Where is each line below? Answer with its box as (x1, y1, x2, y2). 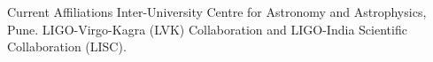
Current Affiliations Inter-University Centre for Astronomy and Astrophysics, (7, 3, 427, 20)
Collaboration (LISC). (7, 37, 127, 56)
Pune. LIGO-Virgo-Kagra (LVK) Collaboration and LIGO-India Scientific (7, 19, 407, 38)
